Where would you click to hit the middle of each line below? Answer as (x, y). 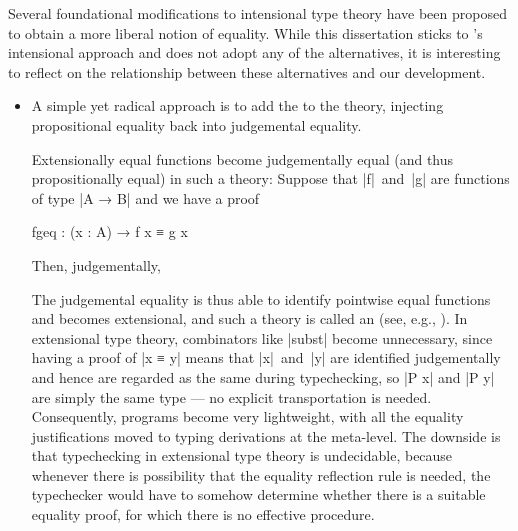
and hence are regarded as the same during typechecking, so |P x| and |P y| (263, 376)
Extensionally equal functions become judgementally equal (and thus (242, 158)
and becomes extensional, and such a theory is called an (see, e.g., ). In (249, 318)
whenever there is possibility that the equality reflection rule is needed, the (261, 474)
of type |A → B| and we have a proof (145, 197)
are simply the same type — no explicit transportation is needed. (231, 396)
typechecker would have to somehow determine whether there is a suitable (258, 494)
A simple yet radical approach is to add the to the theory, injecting (237, 105)
